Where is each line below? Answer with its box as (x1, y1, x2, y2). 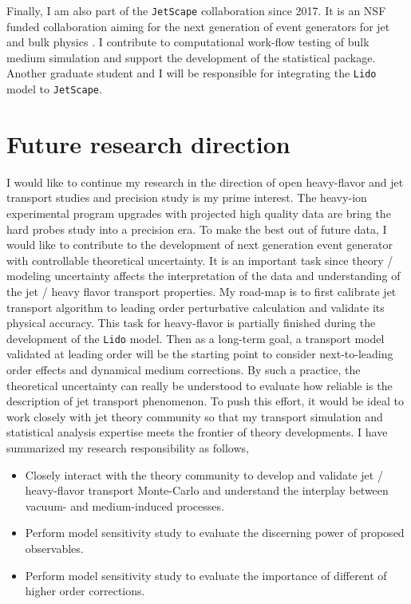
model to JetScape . (6, 81, 102, 97)
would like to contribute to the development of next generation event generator (6, 236, 393, 253)
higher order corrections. (25, 582, 145, 599)
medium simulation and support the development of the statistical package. (6, 49, 376, 65)
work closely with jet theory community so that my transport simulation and (6, 408, 383, 424)
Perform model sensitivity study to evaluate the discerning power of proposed (25, 524, 405, 541)
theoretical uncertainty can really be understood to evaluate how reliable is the (6, 377, 393, 393)
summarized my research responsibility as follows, (6, 440, 249, 456)
